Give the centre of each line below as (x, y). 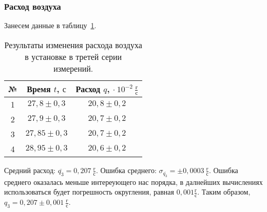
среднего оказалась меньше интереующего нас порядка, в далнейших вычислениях (133, 182)
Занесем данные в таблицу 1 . (50, 25)
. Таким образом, (224, 192)
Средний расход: (30, 170)
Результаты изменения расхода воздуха (73, 45)
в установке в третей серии (73, 56)
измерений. (73, 68)
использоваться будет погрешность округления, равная (89, 192)
